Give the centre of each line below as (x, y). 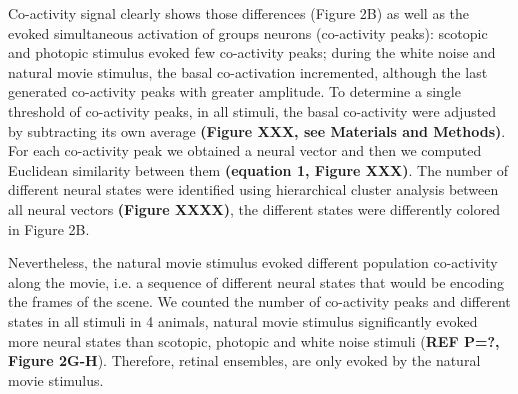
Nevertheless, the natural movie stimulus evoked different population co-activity (253, 262)
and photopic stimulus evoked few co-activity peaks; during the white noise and (252, 52)
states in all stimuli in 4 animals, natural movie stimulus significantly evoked (243, 320)
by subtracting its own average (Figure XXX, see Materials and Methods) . (257, 130)
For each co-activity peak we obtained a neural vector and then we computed (245, 150)
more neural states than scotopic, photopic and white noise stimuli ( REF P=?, (254, 340)
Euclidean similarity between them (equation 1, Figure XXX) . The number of (258, 169)
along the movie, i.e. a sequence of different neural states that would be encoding (256, 281)
